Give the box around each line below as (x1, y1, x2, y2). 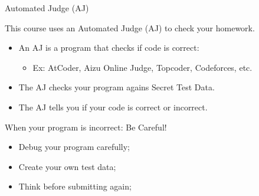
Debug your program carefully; (18, 141, 130, 153)
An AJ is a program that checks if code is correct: (18, 41, 199, 54)
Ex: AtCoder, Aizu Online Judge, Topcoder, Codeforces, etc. (32, 61, 253, 73)
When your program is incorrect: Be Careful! (5, 120, 167, 133)
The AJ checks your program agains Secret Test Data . (18, 81, 215, 93)
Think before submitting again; (18, 180, 132, 192)
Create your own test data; (18, 160, 116, 172)
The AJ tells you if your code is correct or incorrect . (18, 100, 208, 113)
